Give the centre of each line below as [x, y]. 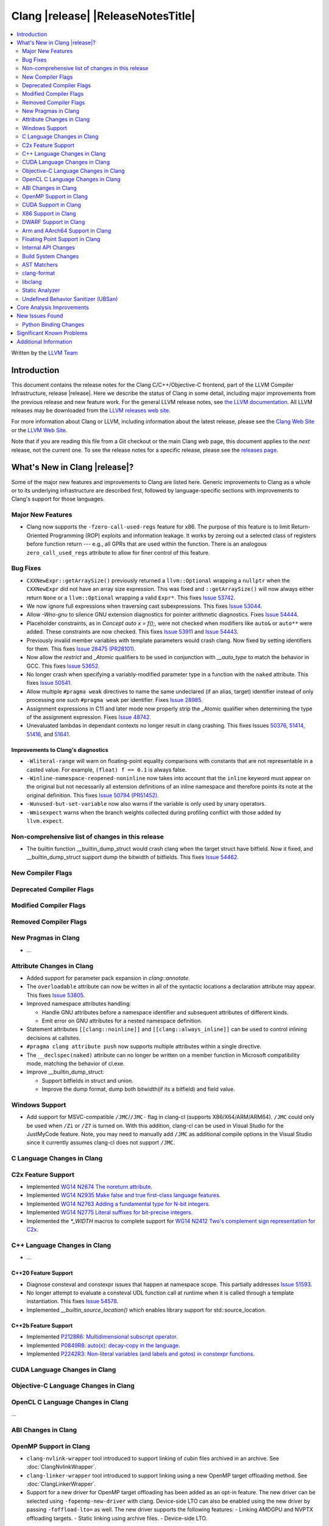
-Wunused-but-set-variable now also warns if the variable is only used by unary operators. [146, 804]
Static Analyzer [41, 291]
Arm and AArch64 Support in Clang [67, 230]
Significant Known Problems [52, 333]
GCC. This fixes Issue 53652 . [63, 666]
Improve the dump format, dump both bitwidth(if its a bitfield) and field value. [139, 1089]
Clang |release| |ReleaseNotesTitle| [103, 16]
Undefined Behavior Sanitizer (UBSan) [70, 298]
